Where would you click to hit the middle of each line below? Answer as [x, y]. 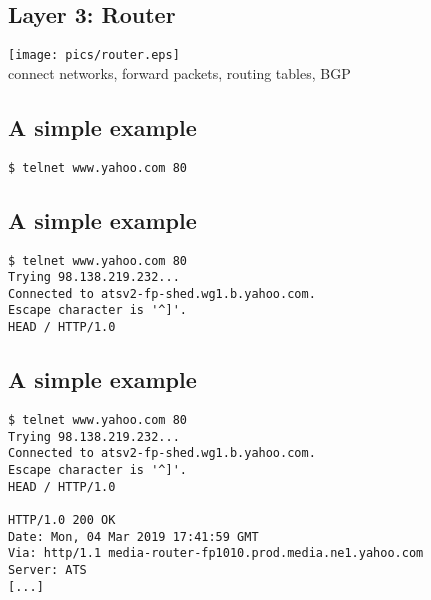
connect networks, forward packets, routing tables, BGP [179, 72]
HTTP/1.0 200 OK [62, 519]
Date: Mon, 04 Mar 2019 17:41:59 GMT [133, 536]
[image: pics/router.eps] [94, 55]
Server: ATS [47, 569]
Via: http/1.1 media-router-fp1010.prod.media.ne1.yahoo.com [216, 553]
